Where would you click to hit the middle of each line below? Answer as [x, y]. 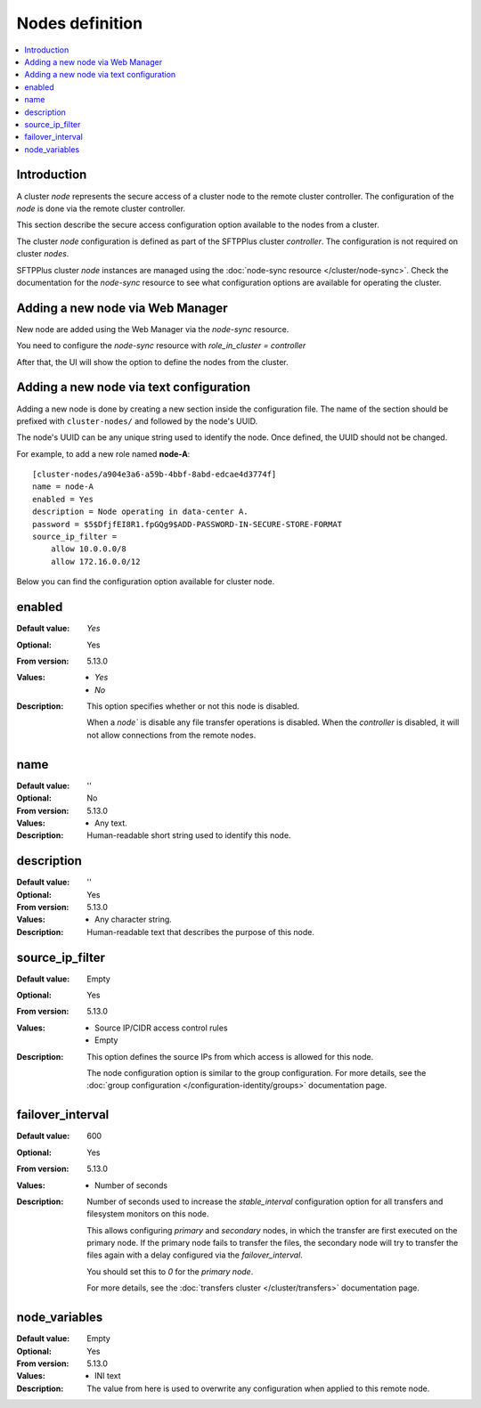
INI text [108, 1376]
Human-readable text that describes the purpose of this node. [201, 932]
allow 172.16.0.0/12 [95, 562]
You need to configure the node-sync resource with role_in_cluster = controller [161, 346]
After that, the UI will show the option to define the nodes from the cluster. [152, 362]
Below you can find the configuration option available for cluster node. [146, 582]
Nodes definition [79, 23]
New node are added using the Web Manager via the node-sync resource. [153, 329]
